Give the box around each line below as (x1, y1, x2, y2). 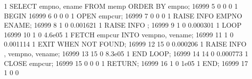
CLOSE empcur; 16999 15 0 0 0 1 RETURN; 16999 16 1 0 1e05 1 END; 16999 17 (4, 58, 248, 68)
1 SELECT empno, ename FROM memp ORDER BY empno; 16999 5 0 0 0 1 (4, 1, 238, 11)
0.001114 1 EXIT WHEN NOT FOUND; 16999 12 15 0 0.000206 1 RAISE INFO (4, 39, 247, 49)
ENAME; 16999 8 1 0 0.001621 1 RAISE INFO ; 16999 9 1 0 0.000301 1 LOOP (4, 20, 242, 30)
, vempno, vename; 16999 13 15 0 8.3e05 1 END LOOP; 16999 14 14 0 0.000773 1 (4, 48, 249, 58)
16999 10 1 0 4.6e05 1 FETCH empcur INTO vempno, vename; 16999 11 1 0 (4, 29, 233, 39)
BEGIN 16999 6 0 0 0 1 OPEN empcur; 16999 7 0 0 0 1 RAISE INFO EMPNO (4, 10, 242, 20)
